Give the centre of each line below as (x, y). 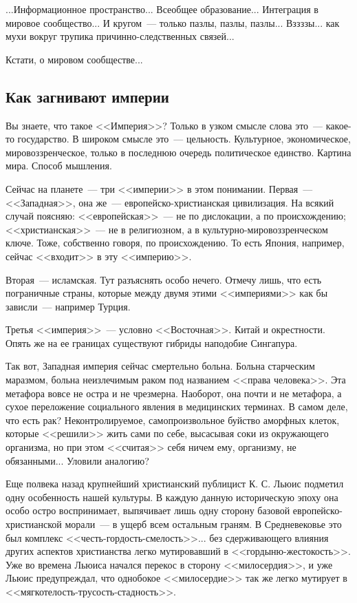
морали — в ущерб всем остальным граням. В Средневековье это (203, 524)
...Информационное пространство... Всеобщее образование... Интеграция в (162, 9)
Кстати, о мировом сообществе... (74, 59)
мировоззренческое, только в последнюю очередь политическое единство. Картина (178, 152)
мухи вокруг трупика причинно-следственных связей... (120, 36)
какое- (338, 125)
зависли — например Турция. (68, 306)
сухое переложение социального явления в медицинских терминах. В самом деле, (177, 406)
